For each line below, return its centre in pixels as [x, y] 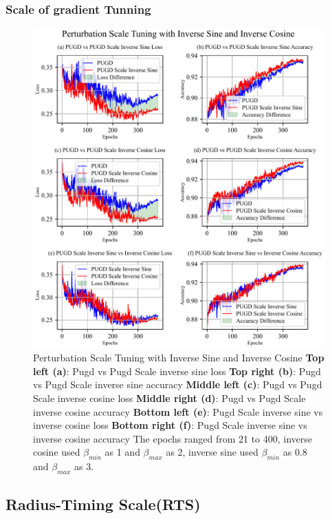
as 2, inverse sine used [212, 452]
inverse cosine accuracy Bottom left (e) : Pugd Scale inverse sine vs [178, 411]
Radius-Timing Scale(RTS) [103, 504]
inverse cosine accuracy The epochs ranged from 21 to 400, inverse [173, 438]
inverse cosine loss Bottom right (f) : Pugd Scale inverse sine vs [170, 425]
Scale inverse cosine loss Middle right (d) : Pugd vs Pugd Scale [169, 398]
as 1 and [122, 452]
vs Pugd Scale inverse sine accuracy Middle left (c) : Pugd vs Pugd [178, 384]
